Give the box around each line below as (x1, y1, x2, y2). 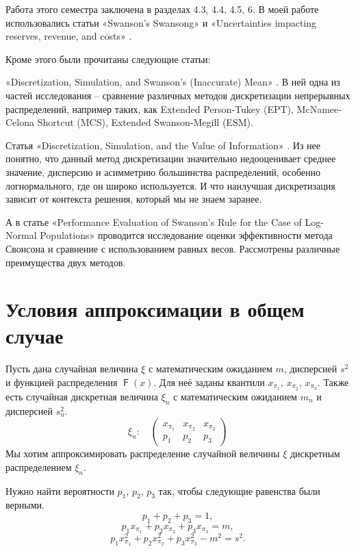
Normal (5, 228, 37, 242)
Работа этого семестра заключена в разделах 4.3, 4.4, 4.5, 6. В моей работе (5, 2, 319, 16)
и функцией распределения (5, 375, 118, 389)
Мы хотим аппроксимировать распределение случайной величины (5, 446, 280, 461)
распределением (5, 459, 72, 474)
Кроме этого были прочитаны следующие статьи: (5, 51, 211, 66)
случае (5, 322, 64, 350)
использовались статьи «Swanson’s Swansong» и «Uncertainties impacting (5, 15, 317, 29)
